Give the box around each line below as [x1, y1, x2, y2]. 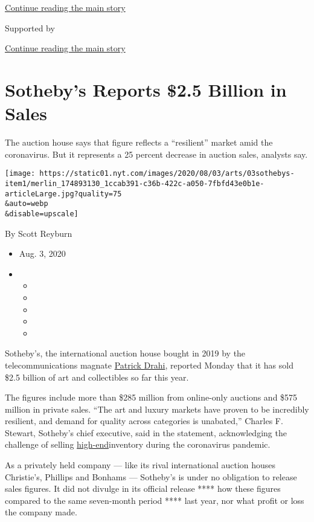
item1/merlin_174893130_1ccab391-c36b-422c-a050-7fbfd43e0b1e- [5, 179, 264, 188]
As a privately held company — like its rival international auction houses [5, 459, 276, 471]
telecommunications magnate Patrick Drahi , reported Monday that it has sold [5, 358, 293, 371]
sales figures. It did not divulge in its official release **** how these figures [5, 482, 281, 495]
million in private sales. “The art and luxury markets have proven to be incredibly [5, 402, 309, 415]
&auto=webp [5, 199, 48, 208]
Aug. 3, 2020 [19, 247, 66, 260]
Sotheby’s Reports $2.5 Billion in [5, 77, 287, 101]
